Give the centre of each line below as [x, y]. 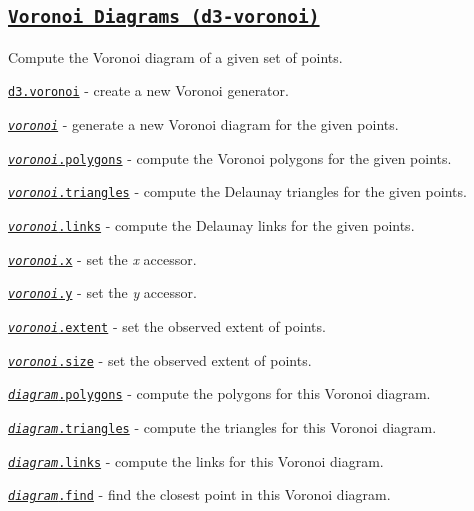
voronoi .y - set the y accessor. [102, 292]
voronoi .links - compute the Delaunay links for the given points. [211, 225]
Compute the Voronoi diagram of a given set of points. [175, 56]
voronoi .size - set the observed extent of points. [160, 359]
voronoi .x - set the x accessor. [102, 258]
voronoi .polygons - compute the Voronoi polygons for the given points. [230, 157]
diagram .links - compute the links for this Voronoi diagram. [196, 460]
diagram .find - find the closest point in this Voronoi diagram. [199, 494]
